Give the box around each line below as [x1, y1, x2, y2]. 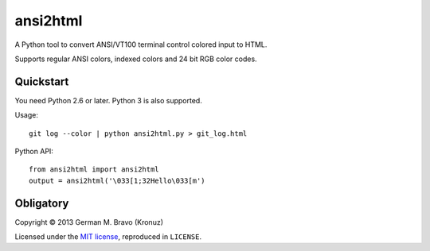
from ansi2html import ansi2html [29, 165, 159, 174]
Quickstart [14, 75, 69, 88]
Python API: [14, 147, 53, 156]
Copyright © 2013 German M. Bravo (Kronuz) [14, 217, 163, 226]
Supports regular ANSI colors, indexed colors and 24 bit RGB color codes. [14, 54, 258, 64]
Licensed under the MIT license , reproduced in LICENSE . [14, 232, 202, 241]
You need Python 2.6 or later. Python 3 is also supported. [14, 95, 202, 105]
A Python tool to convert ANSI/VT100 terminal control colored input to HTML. [14, 40, 268, 49]
